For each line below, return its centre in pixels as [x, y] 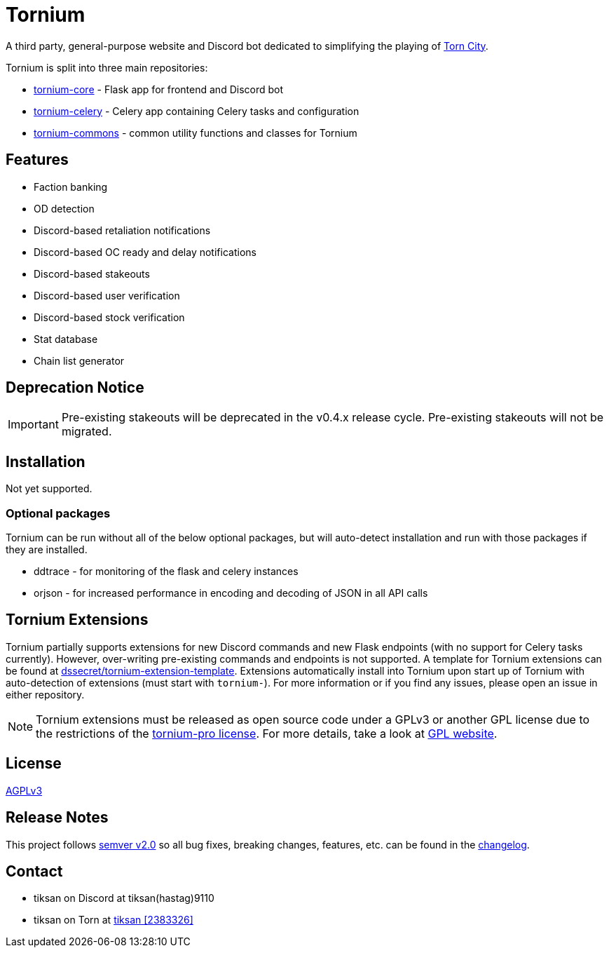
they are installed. [47, 550]
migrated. [87, 432]
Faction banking [71, 187]
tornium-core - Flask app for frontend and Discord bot [159, 89]
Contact [34, 871]
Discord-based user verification [107, 295]
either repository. [45, 694]
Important [33, 425]
